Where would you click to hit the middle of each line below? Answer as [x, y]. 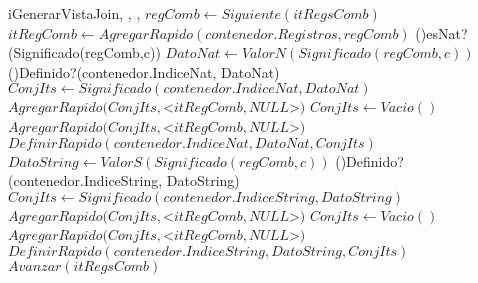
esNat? [447, 32]
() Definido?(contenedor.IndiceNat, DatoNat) [144, 71]
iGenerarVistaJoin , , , [74, 13]
